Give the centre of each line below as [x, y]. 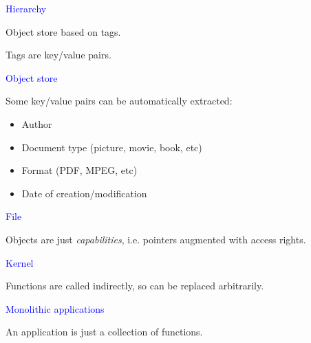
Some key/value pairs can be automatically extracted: [119, 101]
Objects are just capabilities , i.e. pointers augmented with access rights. [156, 239]
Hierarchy [26, 8]
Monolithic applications [55, 308]
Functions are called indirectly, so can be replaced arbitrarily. [135, 286]
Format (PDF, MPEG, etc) [79, 170]
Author [37, 123]
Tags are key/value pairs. [58, 55]
